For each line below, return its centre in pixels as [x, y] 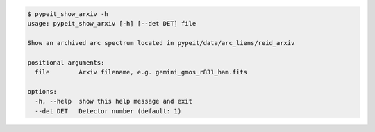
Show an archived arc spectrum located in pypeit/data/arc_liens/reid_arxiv [161, 43]
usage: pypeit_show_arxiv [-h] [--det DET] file [112, 23]
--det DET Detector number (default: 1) [108, 111]
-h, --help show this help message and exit [114, 101]
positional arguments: [66, 62]
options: [42, 91]
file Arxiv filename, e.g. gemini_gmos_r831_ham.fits [141, 72]
